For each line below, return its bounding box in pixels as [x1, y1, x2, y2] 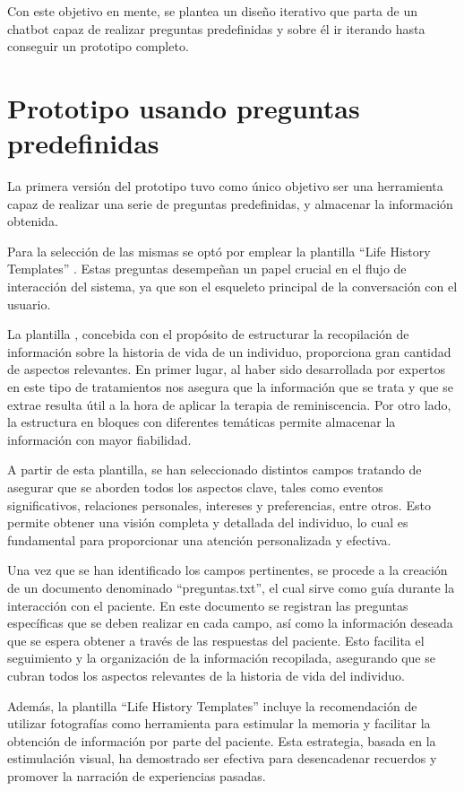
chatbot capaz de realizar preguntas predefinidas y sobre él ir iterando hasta [7, 19, 425, 38]
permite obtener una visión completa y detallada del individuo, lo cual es [7, 513, 408, 532]
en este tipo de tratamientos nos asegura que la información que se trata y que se [7, 378, 453, 396]
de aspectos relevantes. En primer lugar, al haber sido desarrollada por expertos [7, 360, 446, 378]
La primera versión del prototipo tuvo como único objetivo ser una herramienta [7, 177, 443, 196]
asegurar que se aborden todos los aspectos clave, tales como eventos [7, 478, 383, 496]
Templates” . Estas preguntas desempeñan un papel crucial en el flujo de [7, 259, 407, 278]
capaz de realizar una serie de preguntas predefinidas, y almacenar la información [7, 194, 453, 213]
